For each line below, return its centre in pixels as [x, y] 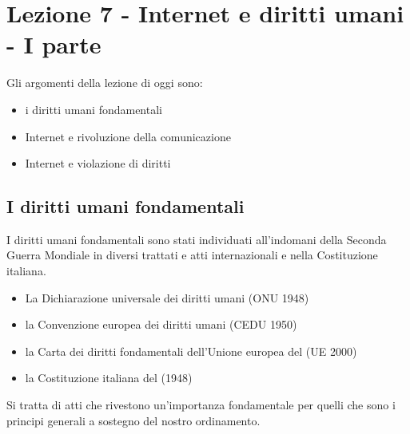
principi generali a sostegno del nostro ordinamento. [133, 420]
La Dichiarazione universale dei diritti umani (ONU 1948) [167, 297]
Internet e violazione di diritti [98, 163]
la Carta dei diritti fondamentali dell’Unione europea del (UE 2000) [191, 351]
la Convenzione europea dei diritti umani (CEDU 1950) [161, 324]
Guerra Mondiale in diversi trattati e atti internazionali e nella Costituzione [192, 255]
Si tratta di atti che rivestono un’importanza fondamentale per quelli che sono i [201, 405]
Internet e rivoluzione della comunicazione [128, 136]
